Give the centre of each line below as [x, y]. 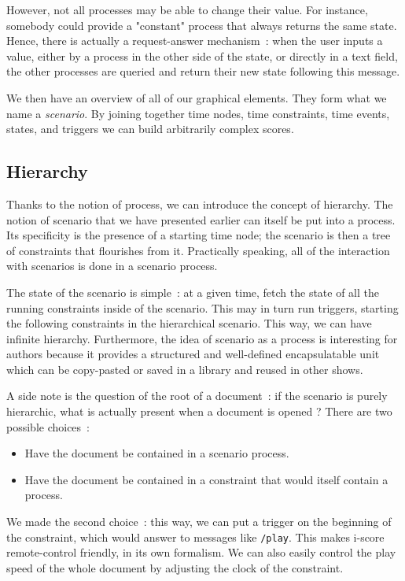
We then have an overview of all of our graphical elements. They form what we [197, 97]
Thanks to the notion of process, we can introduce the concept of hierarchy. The [200, 204]
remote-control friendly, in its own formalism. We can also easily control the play [201, 552]
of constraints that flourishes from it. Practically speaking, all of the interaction [198, 250]
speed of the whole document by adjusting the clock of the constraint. [175, 567]
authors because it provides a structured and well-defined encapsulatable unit [193, 354]
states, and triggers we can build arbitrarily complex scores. [150, 129]
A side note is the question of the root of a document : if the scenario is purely [197, 396]
